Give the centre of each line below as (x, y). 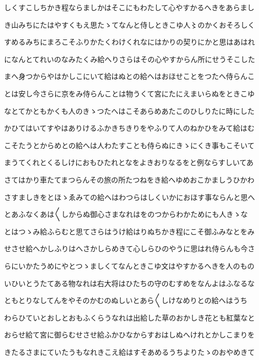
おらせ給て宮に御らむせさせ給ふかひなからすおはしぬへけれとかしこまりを (129, 335)
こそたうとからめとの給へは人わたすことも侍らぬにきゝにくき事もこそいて (129, 145)
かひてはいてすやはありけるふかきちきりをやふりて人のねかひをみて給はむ (129, 128)
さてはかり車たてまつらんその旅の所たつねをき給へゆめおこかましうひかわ (129, 179)
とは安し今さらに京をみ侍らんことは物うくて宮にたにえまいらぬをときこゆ (129, 93)
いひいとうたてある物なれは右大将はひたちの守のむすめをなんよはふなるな (129, 283)
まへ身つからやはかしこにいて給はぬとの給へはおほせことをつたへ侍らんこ (129, 76)
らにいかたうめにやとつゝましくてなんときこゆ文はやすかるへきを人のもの (129, 265)
